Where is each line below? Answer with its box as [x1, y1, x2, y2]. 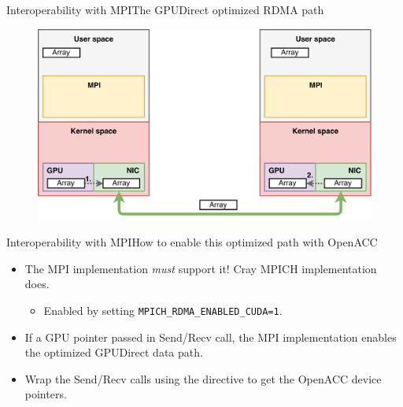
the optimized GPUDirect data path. [24, 344, 203, 361]
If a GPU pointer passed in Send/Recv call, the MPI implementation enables [24, 328, 397, 345]
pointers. [24, 386, 67, 402]
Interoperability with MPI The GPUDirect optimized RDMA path [6, 2, 324, 17]
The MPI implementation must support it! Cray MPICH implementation [24, 260, 377, 276]
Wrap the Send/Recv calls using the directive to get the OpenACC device [24, 370, 382, 387]
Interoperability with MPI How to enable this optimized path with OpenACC [6, 234, 378, 250]
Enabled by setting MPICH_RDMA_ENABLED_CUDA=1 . [43, 302, 283, 319]
